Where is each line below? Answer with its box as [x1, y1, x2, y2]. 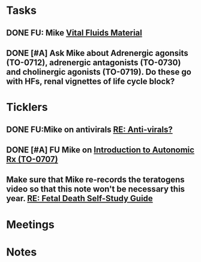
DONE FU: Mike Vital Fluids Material [6, 28, 142, 38]
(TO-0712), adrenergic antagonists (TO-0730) [6, 57, 181, 67]
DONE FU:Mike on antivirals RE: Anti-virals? [6, 124, 173, 134]
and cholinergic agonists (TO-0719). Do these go [6, 67, 192, 77]
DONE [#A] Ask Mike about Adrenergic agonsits [6, 48, 189, 58]
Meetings [6, 217, 55, 231]
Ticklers [6, 101, 48, 114]
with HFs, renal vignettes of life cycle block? [6, 76, 175, 86]
